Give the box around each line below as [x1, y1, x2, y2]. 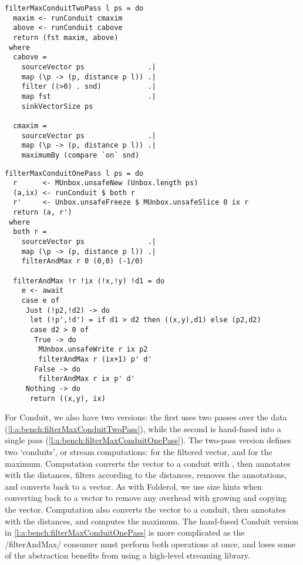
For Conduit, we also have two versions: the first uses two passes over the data [5, 411, 287, 423]
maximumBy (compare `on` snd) [21, 151, 140, 159]
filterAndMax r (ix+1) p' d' [38, 355, 152, 363]
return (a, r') [13, 208, 72, 217]
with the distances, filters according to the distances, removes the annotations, [5, 469, 287, 481]
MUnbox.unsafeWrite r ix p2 [38, 345, 148, 354]
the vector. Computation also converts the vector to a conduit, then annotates [5, 503, 287, 515]
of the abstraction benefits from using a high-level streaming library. [5, 549, 250, 561]
